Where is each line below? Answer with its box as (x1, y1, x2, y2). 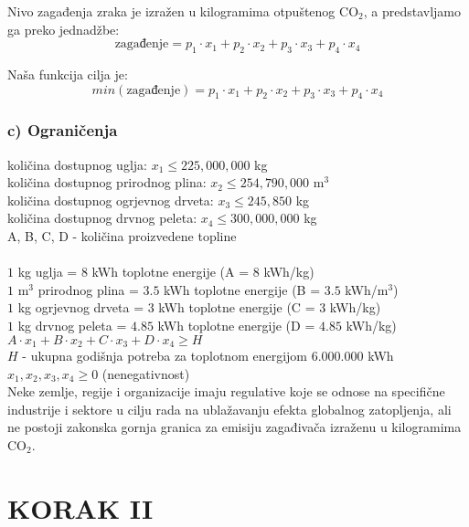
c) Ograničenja (7, 119, 118, 142)
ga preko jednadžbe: (7, 19, 120, 38)
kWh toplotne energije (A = (91, 262, 250, 281)
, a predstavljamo (363, 2, 462, 20)
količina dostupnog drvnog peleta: (7, 208, 197, 227)
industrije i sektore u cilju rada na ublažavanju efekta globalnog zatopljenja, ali (7, 399, 452, 418)
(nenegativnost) (101, 364, 190, 383)
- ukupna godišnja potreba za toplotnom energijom (22, 345, 307, 364)
